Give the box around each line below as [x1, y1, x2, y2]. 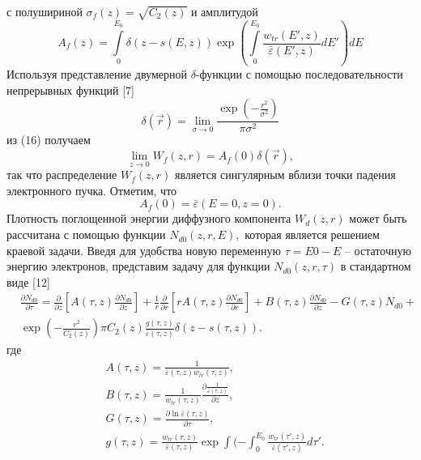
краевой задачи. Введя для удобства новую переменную [6, 241, 282, 258]
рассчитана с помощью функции [6, 226, 166, 243]
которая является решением [245, 226, 380, 243]
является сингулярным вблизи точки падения [174, 166, 396, 183]
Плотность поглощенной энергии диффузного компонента [6, 210, 291, 227]
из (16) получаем [6, 131, 91, 148]
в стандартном [340, 258, 411, 275]
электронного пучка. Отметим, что [6, 181, 177, 198]
